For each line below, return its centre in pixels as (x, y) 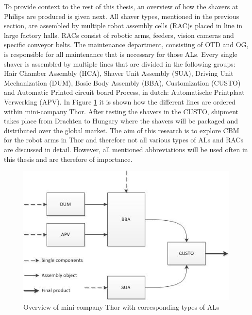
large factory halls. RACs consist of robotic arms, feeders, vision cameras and (119, 35)
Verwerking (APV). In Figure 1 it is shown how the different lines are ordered (120, 101)
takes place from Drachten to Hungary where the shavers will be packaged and (121, 121)
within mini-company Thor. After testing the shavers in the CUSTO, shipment (121, 111)
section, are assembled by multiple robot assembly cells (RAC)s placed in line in (123, 26)
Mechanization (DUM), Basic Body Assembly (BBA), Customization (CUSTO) (122, 82)
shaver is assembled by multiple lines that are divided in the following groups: (120, 63)
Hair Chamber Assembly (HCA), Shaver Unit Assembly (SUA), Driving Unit (119, 73)
